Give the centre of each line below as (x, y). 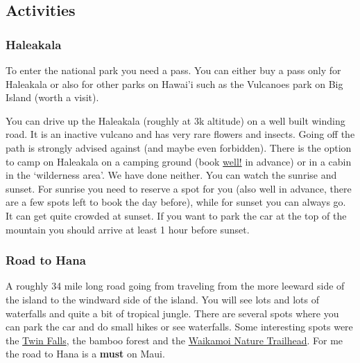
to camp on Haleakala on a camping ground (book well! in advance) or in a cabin (179, 161)
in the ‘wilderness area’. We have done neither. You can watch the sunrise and (171, 175)
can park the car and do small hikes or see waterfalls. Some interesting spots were (179, 327)
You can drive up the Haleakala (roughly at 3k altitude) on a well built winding (175, 120)
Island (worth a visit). (52, 97)
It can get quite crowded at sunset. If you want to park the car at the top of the (176, 215)
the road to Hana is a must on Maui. (85, 354)
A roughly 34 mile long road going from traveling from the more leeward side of (175, 286)
